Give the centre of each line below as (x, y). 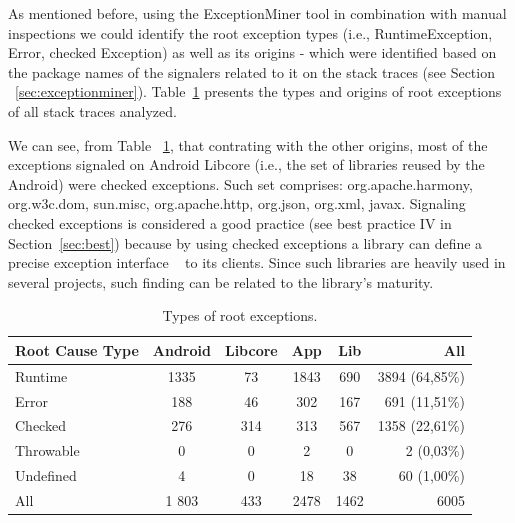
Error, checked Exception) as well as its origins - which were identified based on (252, 52)
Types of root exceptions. (240, 315)
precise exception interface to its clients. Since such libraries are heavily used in (257, 262)
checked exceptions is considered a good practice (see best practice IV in (230, 222)
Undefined (46, 475)
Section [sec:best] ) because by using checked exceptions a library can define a (245, 242)
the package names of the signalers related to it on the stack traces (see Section (251, 71)
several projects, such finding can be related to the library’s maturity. (221, 281)
